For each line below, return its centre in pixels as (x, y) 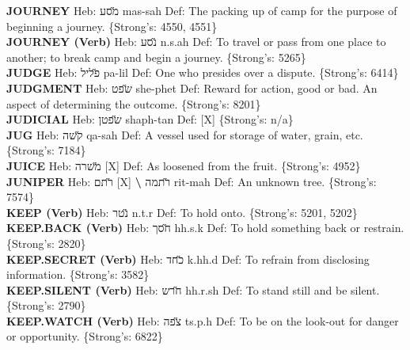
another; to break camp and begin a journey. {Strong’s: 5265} (156, 57)
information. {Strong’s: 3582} (78, 274)
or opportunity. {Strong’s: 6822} (85, 336)
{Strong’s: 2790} (46, 305)
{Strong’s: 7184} (46, 150)
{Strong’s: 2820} (46, 243)
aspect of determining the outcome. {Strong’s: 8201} (134, 103)
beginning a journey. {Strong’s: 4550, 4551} (112, 26)
